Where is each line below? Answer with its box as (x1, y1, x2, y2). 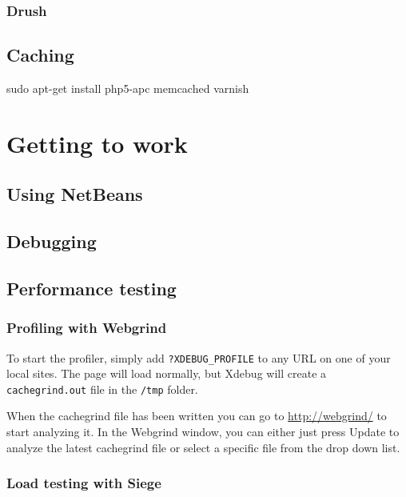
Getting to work (6, 126, 188, 159)
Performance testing (6, 275, 177, 300)
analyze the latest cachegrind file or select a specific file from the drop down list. (6, 439, 400, 455)
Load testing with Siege (6, 473, 161, 493)
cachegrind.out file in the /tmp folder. (6, 380, 198, 397)
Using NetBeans (6, 182, 143, 206)
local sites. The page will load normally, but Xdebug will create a (6, 365, 327, 382)
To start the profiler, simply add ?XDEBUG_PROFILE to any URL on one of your (6, 349, 391, 366)
